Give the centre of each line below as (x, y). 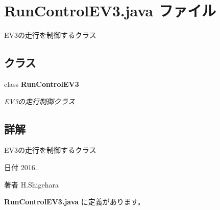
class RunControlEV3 (42, 84)
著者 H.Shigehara (32, 184)
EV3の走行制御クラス (40, 101)
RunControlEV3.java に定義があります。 (75, 202)
